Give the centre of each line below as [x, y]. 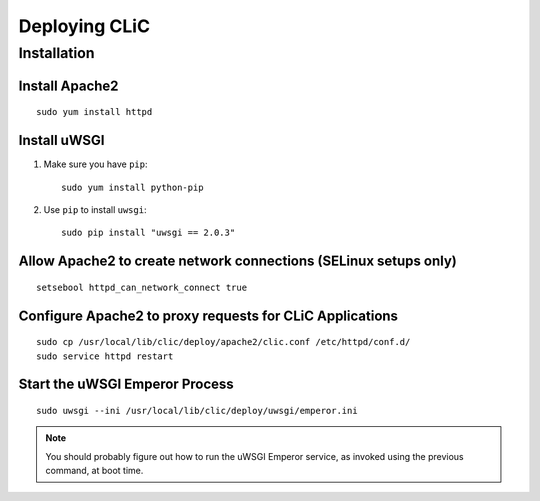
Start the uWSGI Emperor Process [126, 384]
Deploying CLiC [84, 26]
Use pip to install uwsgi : [95, 209]
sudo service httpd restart [105, 356]
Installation [56, 53]
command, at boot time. [94, 471]
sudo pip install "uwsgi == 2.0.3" [148, 233]
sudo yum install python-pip [132, 187]
